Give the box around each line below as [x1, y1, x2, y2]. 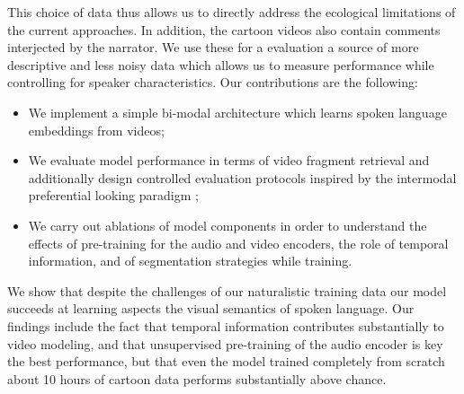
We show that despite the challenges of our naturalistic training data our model [7, 281, 447, 300]
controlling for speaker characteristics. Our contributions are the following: [7, 73, 418, 92]
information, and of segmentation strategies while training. [28, 251, 352, 270]
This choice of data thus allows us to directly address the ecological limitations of [7, 3, 456, 21]
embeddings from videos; [28, 120, 165, 139]
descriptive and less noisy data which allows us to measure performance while [7, 55, 434, 74]
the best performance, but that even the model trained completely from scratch [7, 352, 445, 371]
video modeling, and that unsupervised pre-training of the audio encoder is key [7, 334, 443, 353]
